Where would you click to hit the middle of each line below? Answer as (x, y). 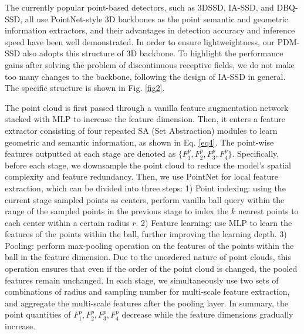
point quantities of (38, 314)
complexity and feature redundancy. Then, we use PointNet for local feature (141, 176)
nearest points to (268, 211)
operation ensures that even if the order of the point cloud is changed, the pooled (151, 269)
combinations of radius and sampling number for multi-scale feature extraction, (147, 291)
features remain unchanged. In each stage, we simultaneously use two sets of (142, 280)
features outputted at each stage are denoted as (90, 153)
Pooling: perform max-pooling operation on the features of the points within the (149, 245)
